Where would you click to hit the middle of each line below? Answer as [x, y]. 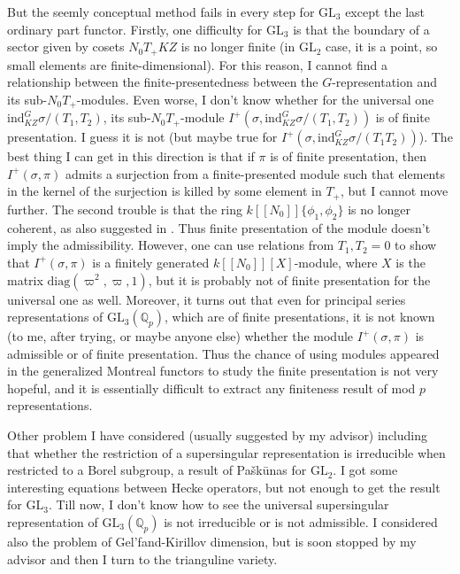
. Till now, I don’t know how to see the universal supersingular [218, 504]
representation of [53, 522]
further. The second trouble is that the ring [125, 209]
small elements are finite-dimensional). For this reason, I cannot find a [198, 64]
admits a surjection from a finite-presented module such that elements [255, 173]
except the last [385, 12]
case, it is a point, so [382, 47]
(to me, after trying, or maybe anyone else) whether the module [180, 336]
